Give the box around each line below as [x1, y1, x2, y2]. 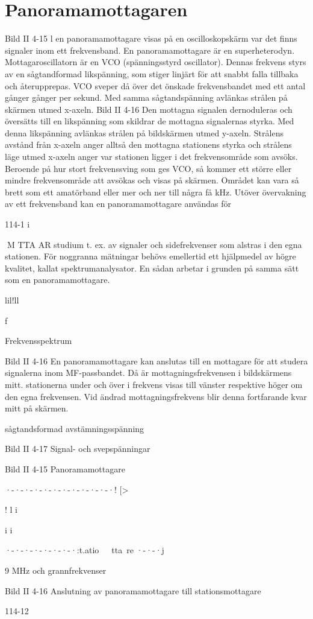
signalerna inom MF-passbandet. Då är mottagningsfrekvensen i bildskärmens [5, 366, 292, 379]
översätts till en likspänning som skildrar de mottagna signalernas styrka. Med [5, 115, 294, 127]
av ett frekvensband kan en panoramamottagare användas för [5, 197, 231, 210]
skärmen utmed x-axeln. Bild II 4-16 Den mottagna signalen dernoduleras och [5, 103, 293, 115]
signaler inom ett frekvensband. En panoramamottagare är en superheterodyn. [5, 43, 295, 56]
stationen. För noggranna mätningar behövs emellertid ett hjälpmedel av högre [5, 250, 296, 262]
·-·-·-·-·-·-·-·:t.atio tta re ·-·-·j [5, 544, 164, 556]
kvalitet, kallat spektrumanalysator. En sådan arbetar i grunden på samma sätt [5, 261, 299, 274]
